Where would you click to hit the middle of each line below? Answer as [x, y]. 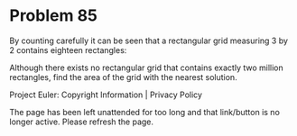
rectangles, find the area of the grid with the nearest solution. [123, 77]
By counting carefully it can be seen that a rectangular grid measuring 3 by [149, 41]
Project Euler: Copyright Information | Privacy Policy [106, 95]
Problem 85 [53, 16]
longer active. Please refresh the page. [82, 122]
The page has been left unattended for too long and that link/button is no [144, 112]
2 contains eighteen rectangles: [68, 50]
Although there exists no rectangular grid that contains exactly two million [146, 68]
